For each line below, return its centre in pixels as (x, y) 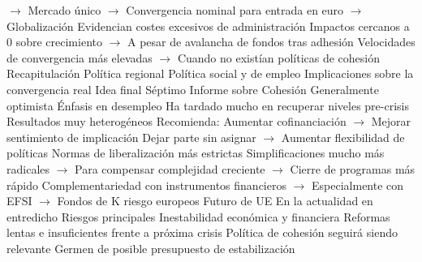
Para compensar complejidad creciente (170, 168)
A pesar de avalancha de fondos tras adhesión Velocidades (271, 42)
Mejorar (391, 121)
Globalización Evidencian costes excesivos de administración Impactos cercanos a (208, 26)
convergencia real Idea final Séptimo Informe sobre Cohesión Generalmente (193, 89)
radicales (28, 168)
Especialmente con (358, 185)
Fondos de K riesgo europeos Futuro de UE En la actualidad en (215, 201)
